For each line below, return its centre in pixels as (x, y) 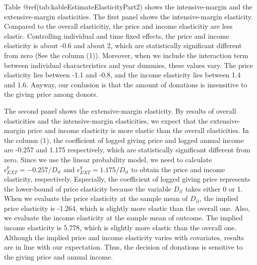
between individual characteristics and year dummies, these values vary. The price (128, 65)
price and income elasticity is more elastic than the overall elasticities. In (138, 130)
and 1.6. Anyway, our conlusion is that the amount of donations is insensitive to (126, 84)
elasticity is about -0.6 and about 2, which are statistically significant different (123, 45)
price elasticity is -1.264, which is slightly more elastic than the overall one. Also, (127, 208)
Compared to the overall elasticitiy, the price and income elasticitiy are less (118, 26)
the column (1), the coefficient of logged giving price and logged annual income (124, 140)
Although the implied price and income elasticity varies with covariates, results (124, 237)
